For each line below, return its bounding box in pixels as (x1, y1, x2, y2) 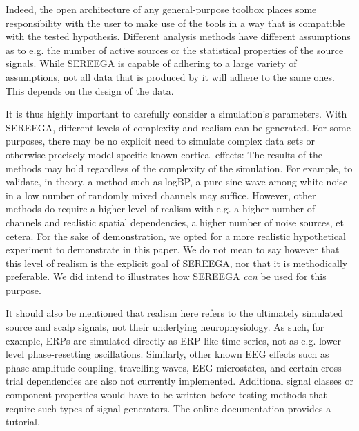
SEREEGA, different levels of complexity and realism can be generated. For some (6, 120, 351, 134)
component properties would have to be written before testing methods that (6, 387, 327, 402)
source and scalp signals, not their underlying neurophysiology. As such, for (6, 320, 324, 334)
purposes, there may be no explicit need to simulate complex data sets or (6, 134, 316, 148)
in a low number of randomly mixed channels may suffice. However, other (6, 187, 316, 202)
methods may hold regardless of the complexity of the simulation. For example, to (6, 161, 353, 175)
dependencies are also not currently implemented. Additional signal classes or (26, 374, 353, 388)
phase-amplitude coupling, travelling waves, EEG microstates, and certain (6, 360, 318, 374)
